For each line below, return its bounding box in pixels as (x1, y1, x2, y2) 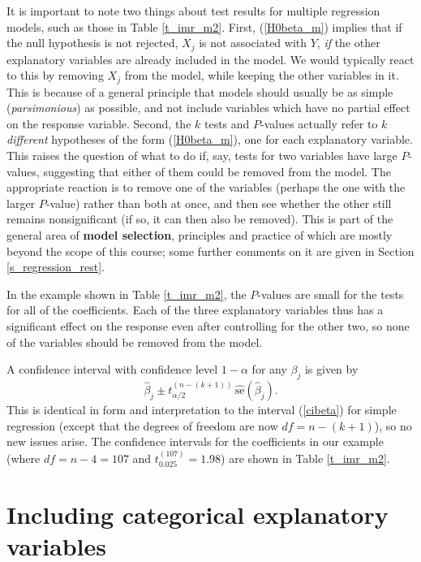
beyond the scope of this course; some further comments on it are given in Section (6, 242, 415, 259)
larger (6, 194, 36, 211)
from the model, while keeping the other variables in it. (124, 67, 399, 84)
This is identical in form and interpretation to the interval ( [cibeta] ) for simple (6, 400, 397, 417)
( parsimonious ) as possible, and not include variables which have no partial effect (6, 99, 410, 116)
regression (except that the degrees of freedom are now (6, 417, 278, 434)
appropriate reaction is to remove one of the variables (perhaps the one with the (6, 179, 406, 196)
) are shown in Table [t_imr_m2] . (221, 449, 390, 466)
